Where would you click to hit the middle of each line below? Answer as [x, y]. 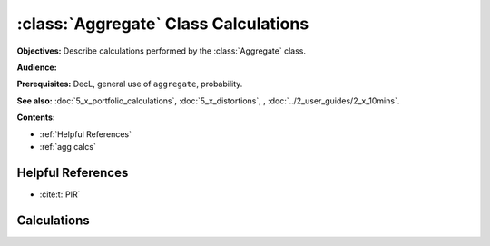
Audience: [37, 67]
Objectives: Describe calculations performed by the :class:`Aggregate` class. [161, 51]
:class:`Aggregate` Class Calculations [163, 24]
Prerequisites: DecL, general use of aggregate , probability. [130, 84]
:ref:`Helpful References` [85, 134]
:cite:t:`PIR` [60, 194]
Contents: [36, 117]
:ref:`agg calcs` [68, 146]
